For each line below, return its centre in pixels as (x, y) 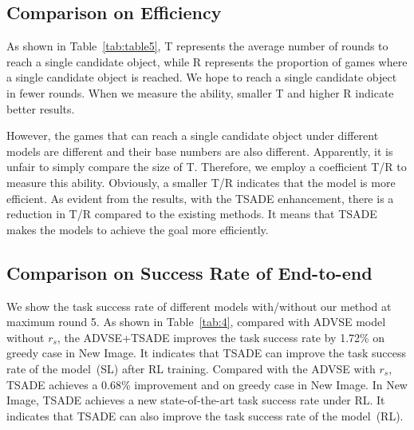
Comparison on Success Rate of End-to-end (189, 272)
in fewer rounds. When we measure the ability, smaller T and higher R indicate (200, 92)
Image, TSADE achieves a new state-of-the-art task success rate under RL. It (196, 400)
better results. (41, 108)
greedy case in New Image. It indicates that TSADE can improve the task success (206, 353)
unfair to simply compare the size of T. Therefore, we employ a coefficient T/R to (207, 167)
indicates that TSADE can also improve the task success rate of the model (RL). (205, 415)
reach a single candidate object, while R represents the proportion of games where (207, 61)
